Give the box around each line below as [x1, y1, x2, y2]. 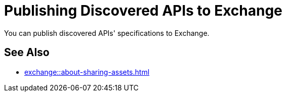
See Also [4, 46, 50, 59]
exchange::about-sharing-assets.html [24, 67, 150, 76]
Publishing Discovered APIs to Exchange [4, 2, 282, 19]
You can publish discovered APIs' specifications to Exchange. [4, 28, 210, 37]
